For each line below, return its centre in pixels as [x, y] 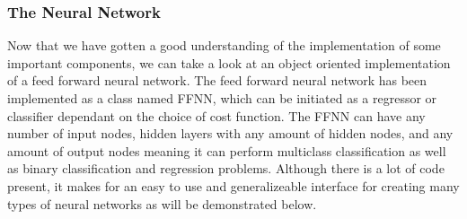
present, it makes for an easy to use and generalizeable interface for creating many [233, 185]
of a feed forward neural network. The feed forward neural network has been [217, 80]
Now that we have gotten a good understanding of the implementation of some [224, 45]
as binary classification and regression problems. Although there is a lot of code [226, 168]
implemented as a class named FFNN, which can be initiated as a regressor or [222, 98]
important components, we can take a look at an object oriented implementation [229, 62]
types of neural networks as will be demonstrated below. [162, 203]
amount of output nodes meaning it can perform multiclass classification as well [227, 150]
